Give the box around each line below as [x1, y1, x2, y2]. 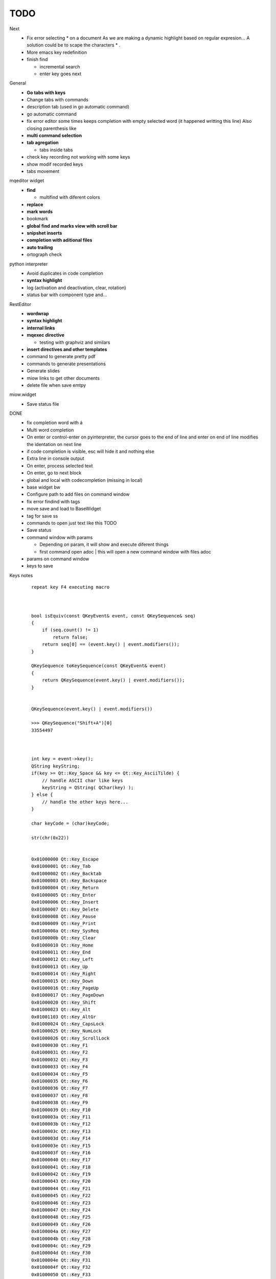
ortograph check [27, 251, 62, 258]
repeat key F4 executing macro [31, 584, 110, 590]
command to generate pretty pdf [27, 354, 96, 360]
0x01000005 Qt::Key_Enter [31, 892, 97, 898]
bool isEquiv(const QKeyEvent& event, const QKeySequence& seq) [31, 613, 196, 619]
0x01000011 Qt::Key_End [31, 949, 91, 955]
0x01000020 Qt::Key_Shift [31, 999, 97, 1005]
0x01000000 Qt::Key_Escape [31, 856, 99, 862]
